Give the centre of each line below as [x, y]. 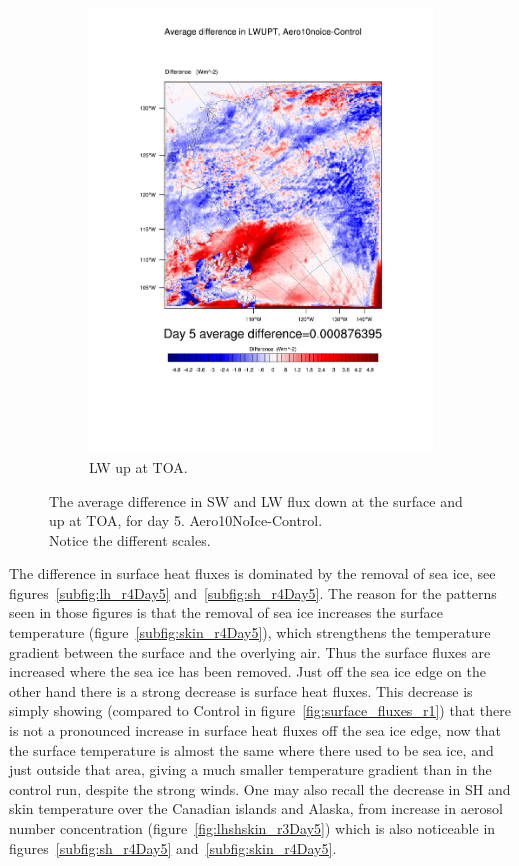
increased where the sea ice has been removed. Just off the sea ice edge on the [247, 671]
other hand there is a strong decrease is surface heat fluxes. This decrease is [241, 690]
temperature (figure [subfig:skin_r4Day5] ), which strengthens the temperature [250, 632]
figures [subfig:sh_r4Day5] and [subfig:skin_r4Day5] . [173, 847]
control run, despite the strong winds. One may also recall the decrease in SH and [260, 788]
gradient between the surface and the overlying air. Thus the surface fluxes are [250, 651]
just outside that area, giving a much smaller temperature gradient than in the [250, 769]
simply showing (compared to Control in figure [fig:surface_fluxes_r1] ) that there [260, 710]
